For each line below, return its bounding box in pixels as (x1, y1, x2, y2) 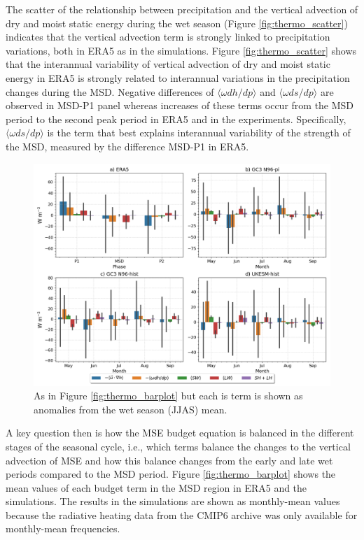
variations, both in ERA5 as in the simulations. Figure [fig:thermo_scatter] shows (6, 43, 357, 57)
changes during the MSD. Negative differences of (6, 84, 214, 99)
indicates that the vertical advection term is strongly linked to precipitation (6, 29, 330, 44)
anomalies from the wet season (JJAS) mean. (34, 402, 227, 416)
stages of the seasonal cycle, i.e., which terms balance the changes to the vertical (6, 439, 351, 453)
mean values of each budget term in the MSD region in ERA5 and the (6, 480, 307, 495)
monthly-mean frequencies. (6, 521, 120, 536)
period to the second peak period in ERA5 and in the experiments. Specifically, (6, 111, 346, 126)
